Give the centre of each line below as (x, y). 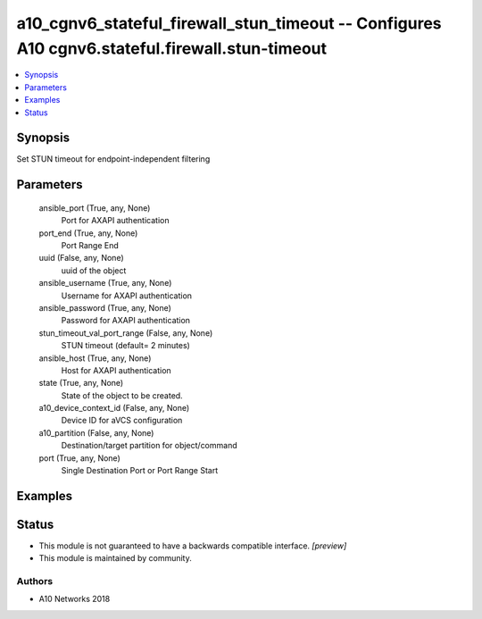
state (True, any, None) (81, 383)
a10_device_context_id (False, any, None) (114, 408)
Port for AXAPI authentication (115, 221)
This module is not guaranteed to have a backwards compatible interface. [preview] (193, 546)
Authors (35, 581)
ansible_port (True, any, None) (95, 208)
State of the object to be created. (122, 395)
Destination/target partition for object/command (149, 446)
